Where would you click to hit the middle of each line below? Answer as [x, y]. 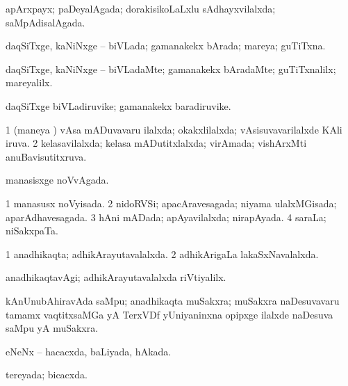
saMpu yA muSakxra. [52, 328]
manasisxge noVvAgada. [57, 180]
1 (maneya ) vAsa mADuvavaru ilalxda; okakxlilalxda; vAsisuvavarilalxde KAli [174, 129]
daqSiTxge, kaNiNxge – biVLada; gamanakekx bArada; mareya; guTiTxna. [166, 46]
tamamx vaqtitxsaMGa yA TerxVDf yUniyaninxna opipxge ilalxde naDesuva [169, 314]
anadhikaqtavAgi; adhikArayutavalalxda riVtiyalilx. [116, 277]
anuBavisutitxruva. [46, 156]
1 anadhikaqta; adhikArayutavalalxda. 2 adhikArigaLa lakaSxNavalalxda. [162, 254]
